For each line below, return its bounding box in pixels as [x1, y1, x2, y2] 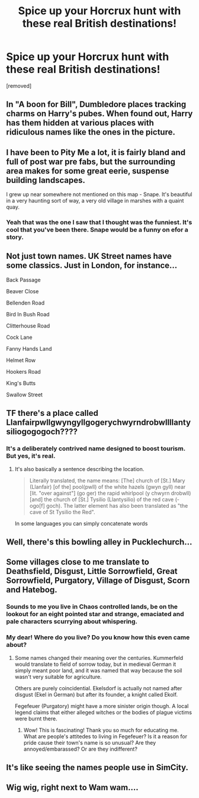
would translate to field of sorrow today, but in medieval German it [14, 661, 176, 668]
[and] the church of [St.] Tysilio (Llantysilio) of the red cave [29, 496, 174, 503]
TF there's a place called [6, 408, 99, 418]
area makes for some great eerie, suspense [6, 166, 169, 176]
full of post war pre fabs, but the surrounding [6, 156, 176, 166]
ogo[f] [29, 502, 46, 509]
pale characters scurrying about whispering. [6, 617, 138, 626]
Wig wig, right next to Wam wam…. [6, 783, 139, 793]
